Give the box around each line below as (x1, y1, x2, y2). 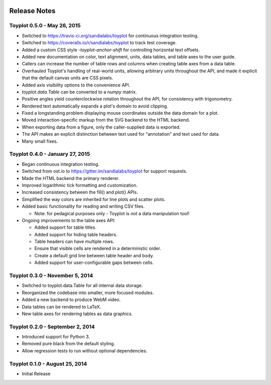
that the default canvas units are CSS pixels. (22, 75, 113, 81)
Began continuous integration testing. (22, 161, 100, 167)
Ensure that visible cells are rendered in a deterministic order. (34, 245, 162, 251)
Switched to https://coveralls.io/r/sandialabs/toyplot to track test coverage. (22, 40, 177, 46)
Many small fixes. (22, 138, 58, 144)
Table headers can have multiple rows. (34, 239, 114, 245)
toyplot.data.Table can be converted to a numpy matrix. (22, 88, 138, 95)
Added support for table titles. (34, 224, 97, 231)
